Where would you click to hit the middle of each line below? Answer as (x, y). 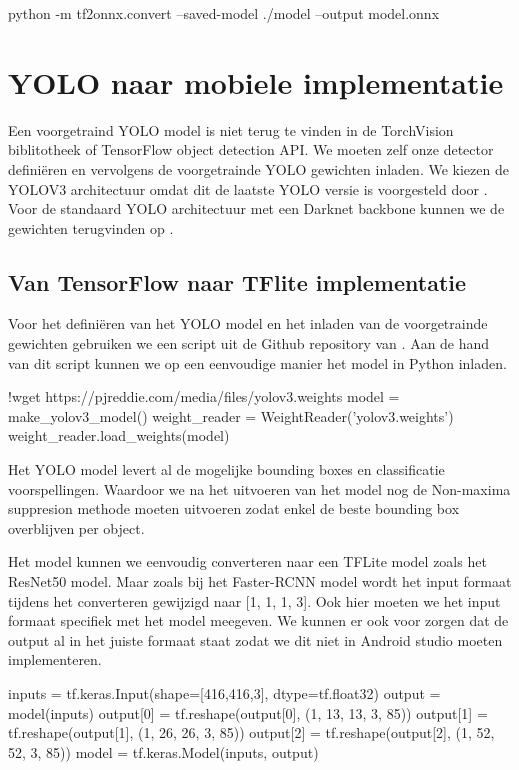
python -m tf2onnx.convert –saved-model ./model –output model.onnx (224, 13)
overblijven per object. (76, 527)
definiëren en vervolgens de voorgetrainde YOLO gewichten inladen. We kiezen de (258, 168)
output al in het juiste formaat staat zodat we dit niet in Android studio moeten (255, 639)
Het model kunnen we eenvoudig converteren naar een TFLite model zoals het (247, 561)
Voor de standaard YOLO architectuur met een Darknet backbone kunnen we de (256, 208)
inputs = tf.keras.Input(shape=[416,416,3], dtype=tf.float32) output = (224, 692)
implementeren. (55, 659)
